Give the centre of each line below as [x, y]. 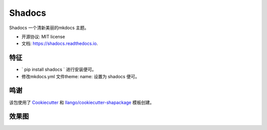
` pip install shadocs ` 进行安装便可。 [59, 70]
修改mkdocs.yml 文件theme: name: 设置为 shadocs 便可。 [81, 76]
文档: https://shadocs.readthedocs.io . [60, 43]
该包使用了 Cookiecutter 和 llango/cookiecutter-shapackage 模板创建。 [82, 102]
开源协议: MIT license [43, 37]
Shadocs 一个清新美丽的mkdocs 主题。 [49, 28]
